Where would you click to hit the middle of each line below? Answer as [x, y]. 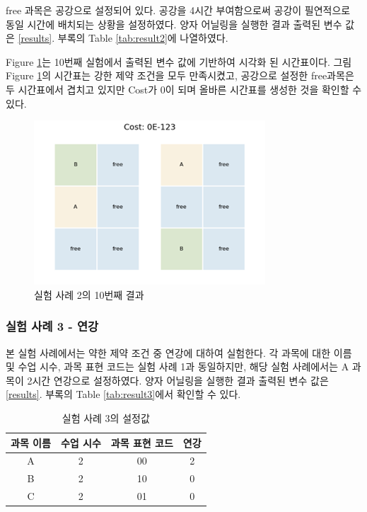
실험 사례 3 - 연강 [52, 326]
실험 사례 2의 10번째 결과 [89, 294]
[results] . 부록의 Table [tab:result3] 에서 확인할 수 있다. [123, 394]
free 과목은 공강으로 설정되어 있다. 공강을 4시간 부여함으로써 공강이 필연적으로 [178, 10]
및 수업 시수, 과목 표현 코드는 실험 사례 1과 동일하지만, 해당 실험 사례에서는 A [177, 366]
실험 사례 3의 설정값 [106, 417]
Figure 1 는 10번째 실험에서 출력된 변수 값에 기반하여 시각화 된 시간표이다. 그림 [179, 61]
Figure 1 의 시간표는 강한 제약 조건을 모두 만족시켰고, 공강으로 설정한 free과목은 [180, 75]
